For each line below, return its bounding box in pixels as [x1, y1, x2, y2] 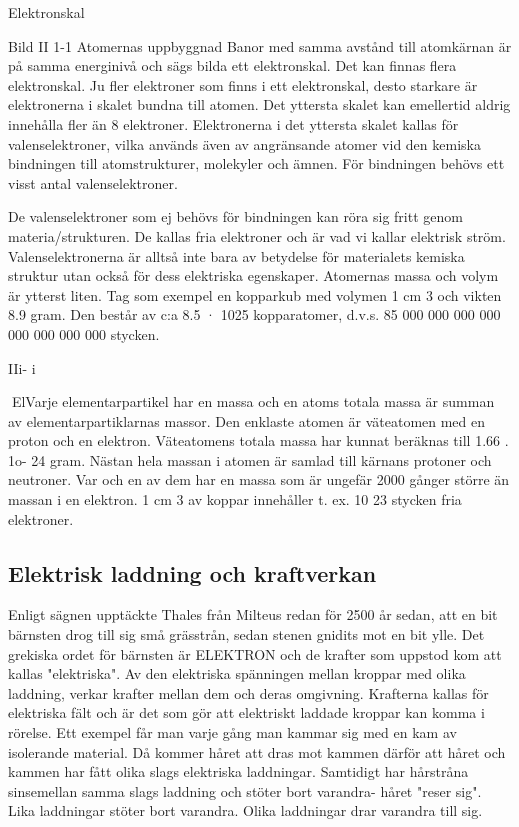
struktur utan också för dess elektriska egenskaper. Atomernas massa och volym [8, 265, 499, 286]
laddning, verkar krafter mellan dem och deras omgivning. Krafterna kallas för [8, 682, 489, 703]
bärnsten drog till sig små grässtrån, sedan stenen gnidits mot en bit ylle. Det [8, 624, 485, 645]
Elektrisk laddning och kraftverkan [8, 557, 377, 588]
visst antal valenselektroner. [8, 172, 178, 193]
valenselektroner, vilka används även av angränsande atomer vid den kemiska [8, 133, 481, 154]
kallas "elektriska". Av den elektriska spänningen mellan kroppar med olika [8, 663, 466, 684]
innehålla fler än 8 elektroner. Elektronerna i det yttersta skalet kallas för [8, 113, 459, 134]
